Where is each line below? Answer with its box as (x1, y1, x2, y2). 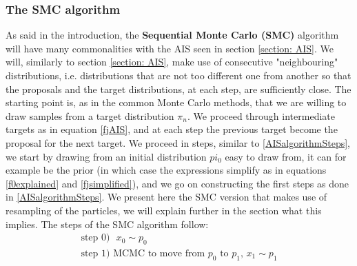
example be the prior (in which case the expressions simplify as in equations (6, 163, 327, 177)
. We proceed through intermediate (187, 108, 335, 123)
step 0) (81, 233, 110, 243)
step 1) (81, 248, 110, 258)
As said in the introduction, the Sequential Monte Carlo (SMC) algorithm (6, 28, 339, 42)
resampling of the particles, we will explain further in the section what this (6, 203, 322, 217)
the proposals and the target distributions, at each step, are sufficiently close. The (6, 81, 351, 96)
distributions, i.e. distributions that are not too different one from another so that (6, 68, 351, 82)
